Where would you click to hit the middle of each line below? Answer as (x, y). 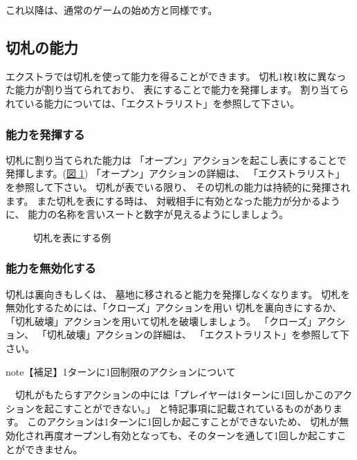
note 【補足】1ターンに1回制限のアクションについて (121, 371)
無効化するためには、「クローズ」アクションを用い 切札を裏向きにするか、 (174, 307)
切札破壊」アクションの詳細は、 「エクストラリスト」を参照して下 (198, 334)
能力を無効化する (51, 268)
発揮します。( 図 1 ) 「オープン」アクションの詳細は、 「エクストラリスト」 (175, 173)
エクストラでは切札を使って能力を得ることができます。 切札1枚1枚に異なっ (176, 76)
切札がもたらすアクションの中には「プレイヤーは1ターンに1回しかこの (174, 395)
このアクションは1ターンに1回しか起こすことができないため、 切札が (183, 422)
